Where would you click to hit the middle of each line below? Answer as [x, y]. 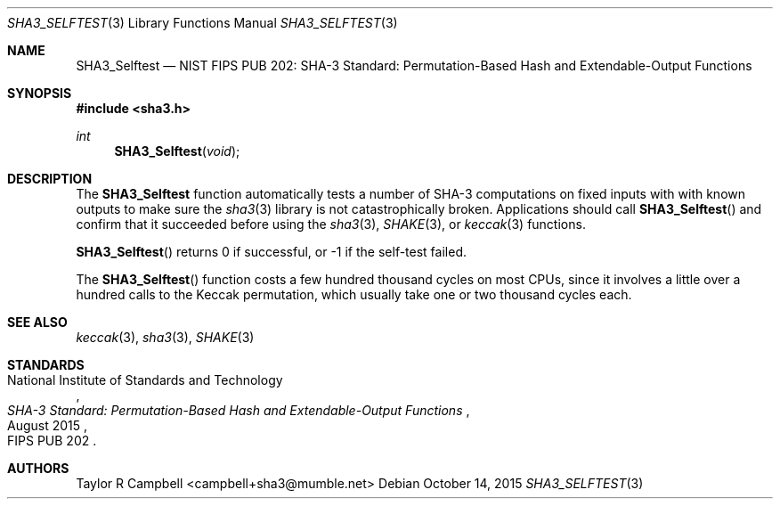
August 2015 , [48, 425]
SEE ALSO [37, 322]
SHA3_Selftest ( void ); [177, 151]
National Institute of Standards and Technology [145, 380]
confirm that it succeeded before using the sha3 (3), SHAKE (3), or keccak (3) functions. [331, 224]
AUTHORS [38, 468]
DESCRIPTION [50, 179]
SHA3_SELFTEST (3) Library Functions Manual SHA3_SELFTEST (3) [203, 23]
